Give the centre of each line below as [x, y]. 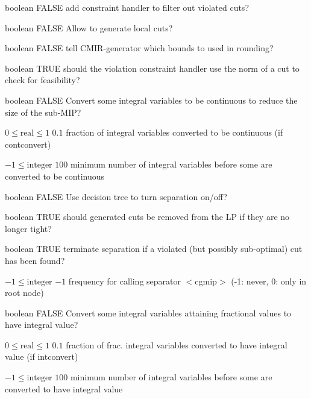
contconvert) [28, 144]
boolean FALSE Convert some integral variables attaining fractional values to [148, 313]
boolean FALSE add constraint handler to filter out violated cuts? [127, 7]
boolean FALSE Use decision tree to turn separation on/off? [116, 196]
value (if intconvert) [42, 357]
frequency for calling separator [125, 281]
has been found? [35, 260]
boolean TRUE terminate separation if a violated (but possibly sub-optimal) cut [154, 249]
